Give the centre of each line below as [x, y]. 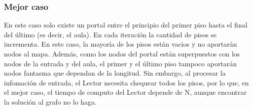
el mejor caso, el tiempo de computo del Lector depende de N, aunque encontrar [125, 92]
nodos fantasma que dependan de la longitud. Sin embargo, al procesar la [115, 73]
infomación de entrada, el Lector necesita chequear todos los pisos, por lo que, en [126, 82]
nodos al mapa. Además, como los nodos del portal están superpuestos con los [122, 54]
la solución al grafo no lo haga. [50, 101]
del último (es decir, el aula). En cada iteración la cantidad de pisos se [110, 34]
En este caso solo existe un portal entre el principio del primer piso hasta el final [126, 25]
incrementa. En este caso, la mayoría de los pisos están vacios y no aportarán [121, 44]
